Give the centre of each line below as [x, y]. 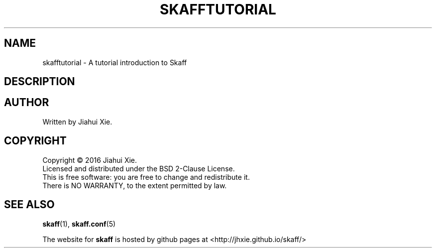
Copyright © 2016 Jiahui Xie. [90, 160]
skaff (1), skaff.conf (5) [79, 224]
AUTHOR [27, 103]
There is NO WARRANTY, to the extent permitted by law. [135, 185]
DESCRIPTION [40, 82]
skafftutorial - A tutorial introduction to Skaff [115, 62]
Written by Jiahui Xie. [77, 122]
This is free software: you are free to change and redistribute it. [146, 177]
